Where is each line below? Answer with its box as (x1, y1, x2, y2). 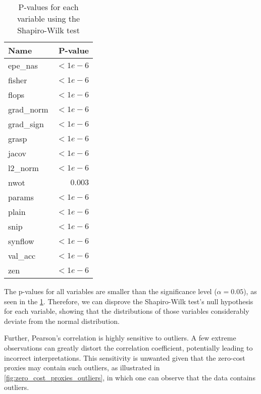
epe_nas (8, 60, 38, 71)
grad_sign (8, 118, 44, 130)
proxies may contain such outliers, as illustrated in (4, 362, 160, 373)
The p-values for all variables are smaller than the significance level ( (4, 286, 217, 296)
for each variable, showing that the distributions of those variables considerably (4, 306, 249, 316)
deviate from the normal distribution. (4, 315, 120, 326)
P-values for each (18, 1, 79, 13)
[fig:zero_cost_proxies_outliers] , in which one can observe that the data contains (4, 372, 255, 382)
